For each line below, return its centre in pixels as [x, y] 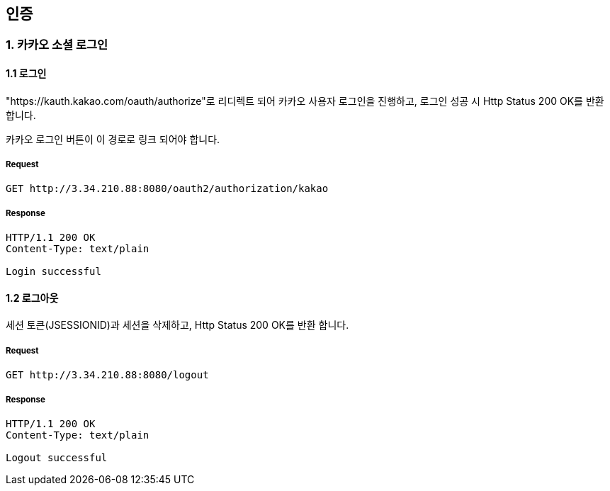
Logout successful [57, 457]
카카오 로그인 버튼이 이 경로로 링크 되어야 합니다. [113, 139]
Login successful [53, 272]
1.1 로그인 [26, 74]
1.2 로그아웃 [32, 298]
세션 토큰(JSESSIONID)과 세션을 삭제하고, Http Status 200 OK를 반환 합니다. [177, 325]
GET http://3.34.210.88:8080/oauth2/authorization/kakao [167, 189]
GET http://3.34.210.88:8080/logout [107, 375]
